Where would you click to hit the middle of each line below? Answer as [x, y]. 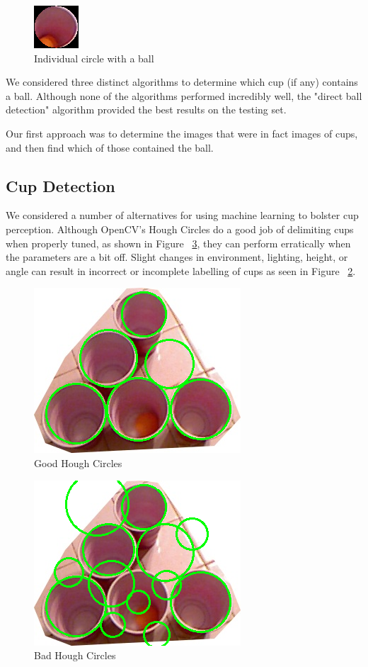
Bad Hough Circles [75, 655]
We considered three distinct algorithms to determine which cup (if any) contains [182, 82]
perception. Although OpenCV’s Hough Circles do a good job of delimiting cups [180, 229]
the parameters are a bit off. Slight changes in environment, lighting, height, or [177, 257]
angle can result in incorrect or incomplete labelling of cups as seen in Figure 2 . [181, 270]
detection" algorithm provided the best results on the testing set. [146, 110]
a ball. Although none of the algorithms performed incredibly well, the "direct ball [184, 95]
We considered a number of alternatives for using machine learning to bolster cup [182, 215]
